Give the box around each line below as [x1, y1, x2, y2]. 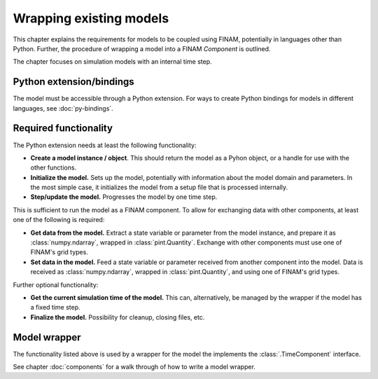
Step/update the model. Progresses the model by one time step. [30, 193, 218, 201]
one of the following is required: [13, 216, 105, 224]
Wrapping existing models [13, 11, 169, 26]
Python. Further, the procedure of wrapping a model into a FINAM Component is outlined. [13, 44, 271, 53]
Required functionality [13, 123, 113, 135]
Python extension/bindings [13, 76, 134, 88]
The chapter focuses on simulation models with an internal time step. [13, 57, 212, 66]
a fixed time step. [30, 303, 80, 312]
